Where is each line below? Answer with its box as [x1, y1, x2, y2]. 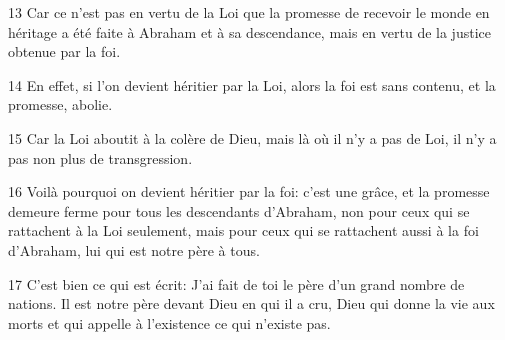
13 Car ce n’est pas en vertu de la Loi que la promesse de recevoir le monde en [8, 2, 490, 22]
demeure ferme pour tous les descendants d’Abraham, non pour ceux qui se [8, 200, 470, 221]
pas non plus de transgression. [8, 147, 193, 168]
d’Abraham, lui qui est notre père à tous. [8, 239, 260, 260]
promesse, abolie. [8, 94, 113, 115]
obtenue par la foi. [8, 41, 121, 62]
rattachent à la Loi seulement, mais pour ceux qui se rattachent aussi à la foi [8, 220, 479, 241]
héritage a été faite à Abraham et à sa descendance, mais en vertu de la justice [8, 21, 491, 42]
